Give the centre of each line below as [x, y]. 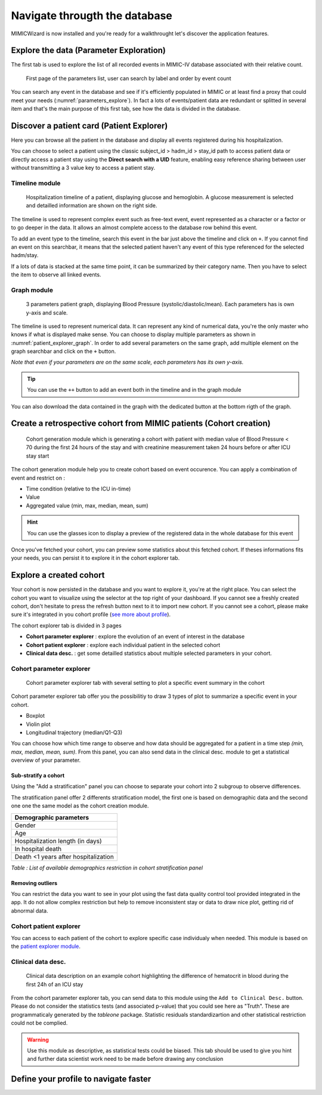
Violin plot [38, 724]
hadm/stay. [25, 255]
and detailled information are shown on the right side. [92, 206]
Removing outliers [34, 883]
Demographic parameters [52, 818]
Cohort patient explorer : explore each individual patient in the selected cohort [123, 645]
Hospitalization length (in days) [58, 841]
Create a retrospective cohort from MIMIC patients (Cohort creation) [141, 424]
